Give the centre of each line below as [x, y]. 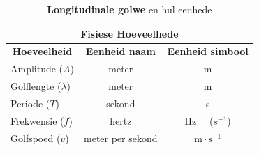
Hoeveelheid [42, 51]
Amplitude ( [37, 69]
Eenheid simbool [208, 51]
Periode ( [30, 103]
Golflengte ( [36, 86]
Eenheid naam [120, 51]
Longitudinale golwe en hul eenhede [129, 9]
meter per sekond [121, 138]
